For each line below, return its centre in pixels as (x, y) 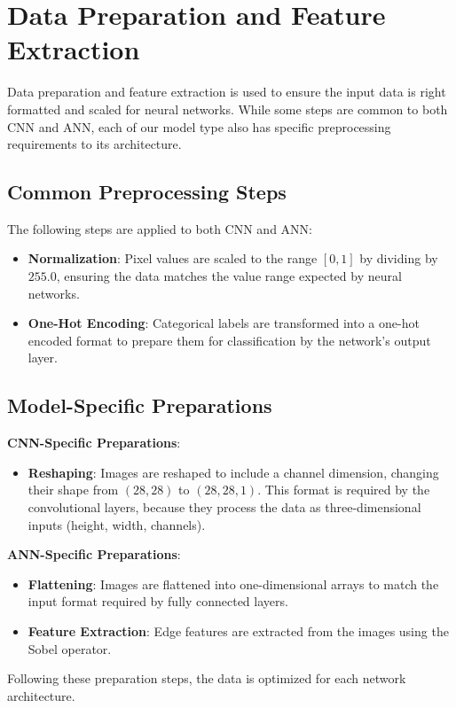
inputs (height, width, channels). (117, 524)
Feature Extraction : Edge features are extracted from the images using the (238, 631)
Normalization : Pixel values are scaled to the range (173, 258)
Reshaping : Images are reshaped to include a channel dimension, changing (233, 472)
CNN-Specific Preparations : (94, 443)
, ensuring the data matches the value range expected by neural (229, 276)
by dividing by (399, 258)
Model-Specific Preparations (140, 405)
